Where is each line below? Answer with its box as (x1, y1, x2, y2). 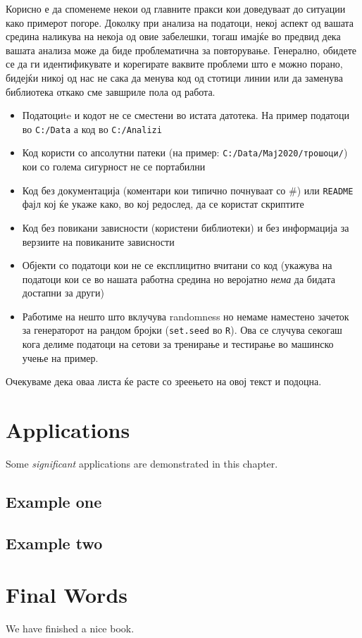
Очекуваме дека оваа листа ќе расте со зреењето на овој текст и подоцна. (6, 374, 322, 389)
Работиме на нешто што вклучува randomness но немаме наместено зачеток (22, 308, 349, 323)
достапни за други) (22, 285, 104, 300)
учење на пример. (22, 350, 99, 365)
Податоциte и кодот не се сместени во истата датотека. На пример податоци (22, 108, 350, 123)
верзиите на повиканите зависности (22, 234, 175, 249)
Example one (6, 491, 102, 513)
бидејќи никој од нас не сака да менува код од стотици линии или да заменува (6, 70, 343, 85)
